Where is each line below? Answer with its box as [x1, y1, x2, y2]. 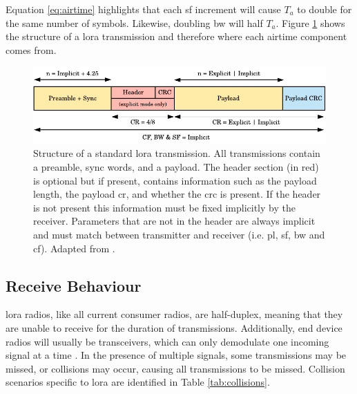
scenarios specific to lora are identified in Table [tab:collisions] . [6, 375, 270, 389]
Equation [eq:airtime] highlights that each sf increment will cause [6, 2, 281, 16]
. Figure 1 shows [276, 15, 345, 30]
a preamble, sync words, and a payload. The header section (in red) [33, 159, 319, 173]
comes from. [6, 42, 57, 57]
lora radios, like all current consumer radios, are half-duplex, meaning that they [6, 307, 343, 321]
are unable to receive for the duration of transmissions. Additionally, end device [6, 320, 342, 335]
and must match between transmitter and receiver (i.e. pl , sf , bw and [33, 227, 325, 241]
